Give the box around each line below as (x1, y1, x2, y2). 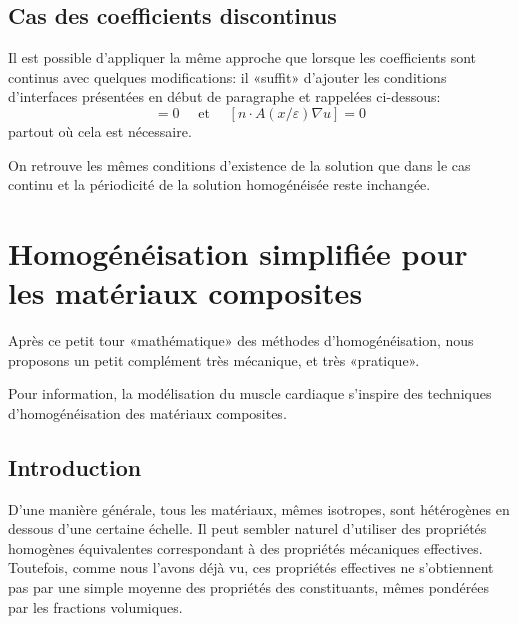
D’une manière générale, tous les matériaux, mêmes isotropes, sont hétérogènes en (8, 498, 510, 519)
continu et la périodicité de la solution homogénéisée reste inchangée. (8, 174, 431, 195)
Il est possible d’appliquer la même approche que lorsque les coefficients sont (8, 47, 477, 68)
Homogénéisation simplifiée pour (8, 232, 468, 273)
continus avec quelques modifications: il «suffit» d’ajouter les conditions (8, 66, 447, 87)
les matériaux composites (8, 272, 363, 313)
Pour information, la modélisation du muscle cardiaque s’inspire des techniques (8, 383, 492, 404)
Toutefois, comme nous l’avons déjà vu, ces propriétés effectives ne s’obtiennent (8, 557, 494, 578)
